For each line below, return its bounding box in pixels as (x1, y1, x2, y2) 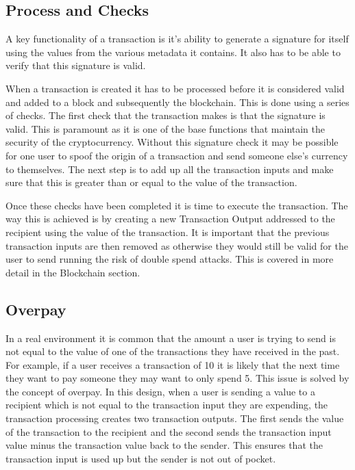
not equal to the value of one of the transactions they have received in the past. (5, 344, 340, 358)
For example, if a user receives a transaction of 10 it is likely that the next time (5, 357, 340, 371)
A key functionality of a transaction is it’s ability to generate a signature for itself (5, 31, 349, 46)
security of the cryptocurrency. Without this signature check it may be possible (5, 135, 339, 149)
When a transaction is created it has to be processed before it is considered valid (5, 81, 345, 95)
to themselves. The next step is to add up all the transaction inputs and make (5, 161, 334, 176)
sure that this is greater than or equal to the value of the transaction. (5, 175, 297, 190)
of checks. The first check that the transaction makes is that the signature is (5, 108, 326, 122)
